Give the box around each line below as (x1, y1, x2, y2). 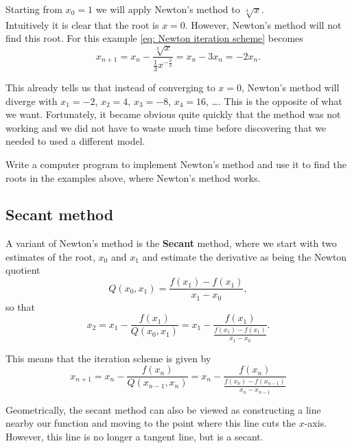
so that (5, 299, 35, 314)
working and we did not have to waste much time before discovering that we (5, 120, 327, 134)
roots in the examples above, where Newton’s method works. (5, 170, 261, 185)
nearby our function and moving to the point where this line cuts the (5, 416, 296, 430)
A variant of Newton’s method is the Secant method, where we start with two (5, 236, 337, 250)
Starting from (5, 2, 62, 16)
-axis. (304, 416, 327, 430)
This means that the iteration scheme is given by (5, 351, 211, 365)
